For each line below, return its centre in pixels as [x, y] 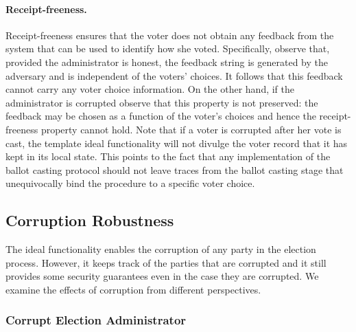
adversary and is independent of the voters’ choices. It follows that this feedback [174, 75]
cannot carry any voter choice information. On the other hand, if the [150, 89]
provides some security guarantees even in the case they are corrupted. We [162, 276]
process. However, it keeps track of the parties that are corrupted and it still [166, 262]
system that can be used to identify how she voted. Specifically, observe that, [168, 48]
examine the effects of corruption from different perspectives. [133, 289]
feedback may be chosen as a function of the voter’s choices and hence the [161, 116]
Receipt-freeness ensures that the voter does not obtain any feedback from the [170, 35]
